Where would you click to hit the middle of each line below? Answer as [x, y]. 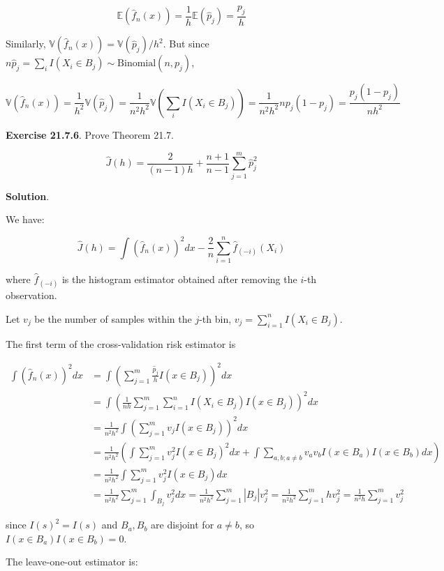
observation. [31, 295]
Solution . [28, 196]
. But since [186, 44]
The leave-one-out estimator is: [72, 562]
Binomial [137, 64]
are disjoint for [183, 525]
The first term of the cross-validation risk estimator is [121, 343]
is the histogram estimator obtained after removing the [179, 279]
